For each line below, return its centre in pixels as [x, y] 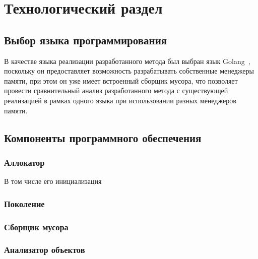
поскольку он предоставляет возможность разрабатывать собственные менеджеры [129, 71]
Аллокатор [24, 162]
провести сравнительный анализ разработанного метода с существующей [116, 90]
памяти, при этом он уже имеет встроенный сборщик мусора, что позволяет [121, 80]
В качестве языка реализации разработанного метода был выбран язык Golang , [127, 61]
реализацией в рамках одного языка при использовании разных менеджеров [120, 100]
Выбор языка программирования [86, 40]
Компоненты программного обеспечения [103, 137]
